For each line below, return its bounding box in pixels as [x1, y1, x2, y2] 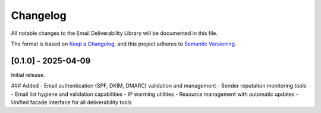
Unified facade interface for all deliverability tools [11, 99, 132, 106]
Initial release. [11, 71, 45, 78]
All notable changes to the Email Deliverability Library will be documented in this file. [11, 30, 218, 37]
